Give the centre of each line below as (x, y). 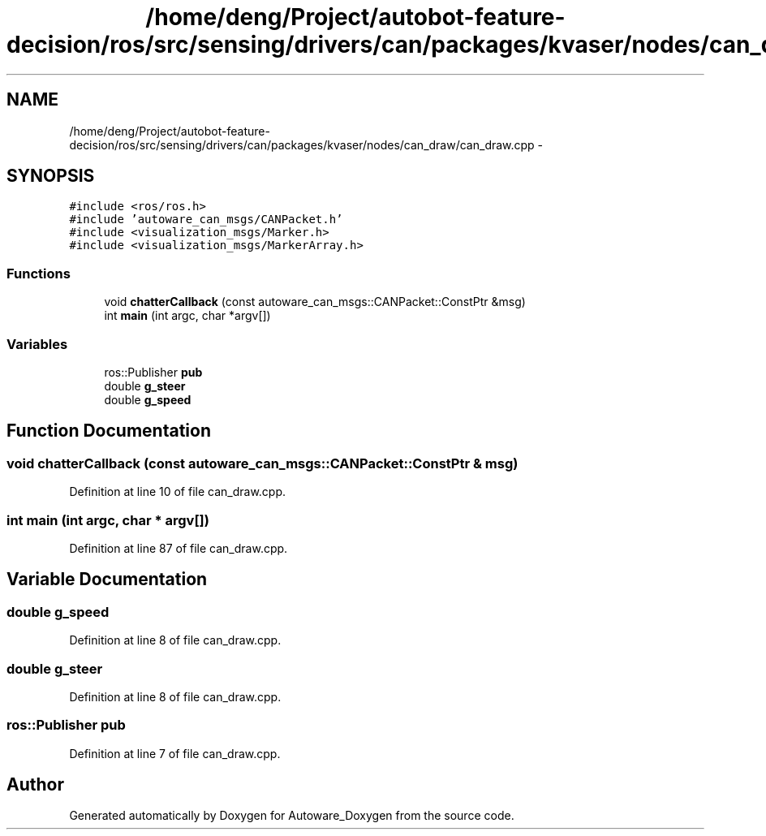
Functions (39, 273)
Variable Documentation (107, 580)
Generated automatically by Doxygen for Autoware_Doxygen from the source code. (292, 816)
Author (35, 785)
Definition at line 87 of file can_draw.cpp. (179, 548)
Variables (37, 344)
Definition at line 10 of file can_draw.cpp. (178, 492)
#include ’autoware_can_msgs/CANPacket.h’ (206, 220)
